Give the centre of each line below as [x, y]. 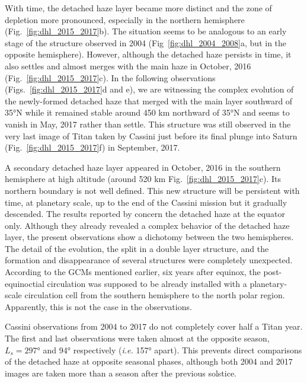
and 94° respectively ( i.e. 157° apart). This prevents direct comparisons [172, 350]
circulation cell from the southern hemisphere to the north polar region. [155, 295]
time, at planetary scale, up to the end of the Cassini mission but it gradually [146, 202]
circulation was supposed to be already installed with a [147, 283]
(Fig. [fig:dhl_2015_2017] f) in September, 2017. [92, 147]
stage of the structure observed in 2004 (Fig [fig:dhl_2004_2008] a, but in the [146, 42]
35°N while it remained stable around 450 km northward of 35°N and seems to [147, 112]
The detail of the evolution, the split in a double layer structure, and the [137, 248]
